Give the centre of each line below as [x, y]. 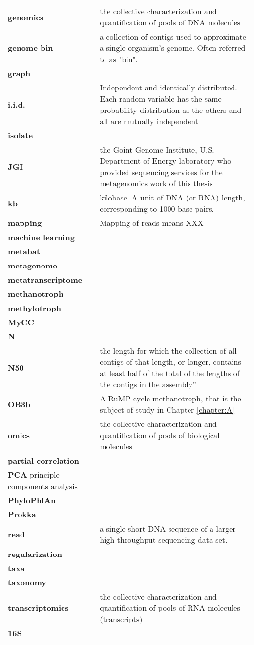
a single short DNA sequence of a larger [168, 528]
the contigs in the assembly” [148, 384]
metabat [24, 251]
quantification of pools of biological [160, 435]
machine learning [41, 237]
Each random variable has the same [161, 99]
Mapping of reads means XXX [152, 223]
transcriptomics [38, 608]
